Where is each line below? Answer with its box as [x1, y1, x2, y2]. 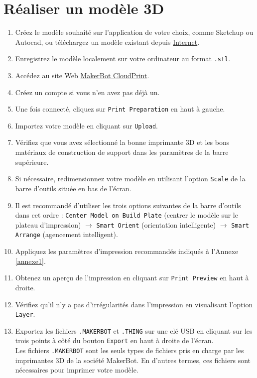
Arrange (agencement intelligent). [15, 229, 118, 240]
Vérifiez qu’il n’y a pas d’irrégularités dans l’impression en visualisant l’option [15, 299, 253, 309]
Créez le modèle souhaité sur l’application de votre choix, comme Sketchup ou [15, 27, 254, 37]
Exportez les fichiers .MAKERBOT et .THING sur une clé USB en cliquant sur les [15, 325, 253, 336]
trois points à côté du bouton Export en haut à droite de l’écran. [15, 335, 214, 346]
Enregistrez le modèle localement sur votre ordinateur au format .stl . [15, 53, 231, 64]
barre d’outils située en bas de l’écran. [15, 183, 131, 193]
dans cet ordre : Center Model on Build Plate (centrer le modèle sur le [15, 210, 238, 220]
